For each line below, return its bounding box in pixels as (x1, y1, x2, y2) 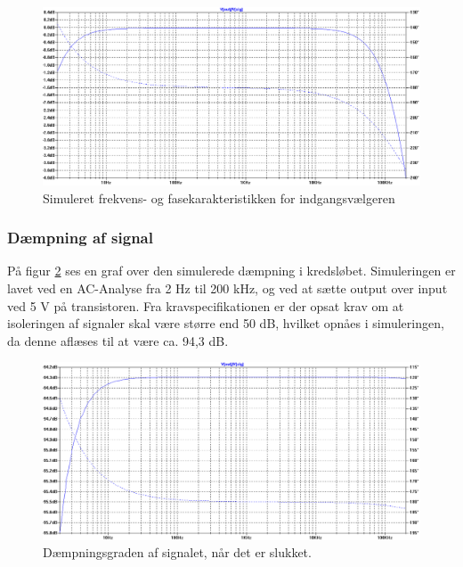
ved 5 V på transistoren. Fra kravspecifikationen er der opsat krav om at (7, 296, 404, 315)
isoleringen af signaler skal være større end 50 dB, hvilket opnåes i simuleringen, (7, 314, 444, 333)
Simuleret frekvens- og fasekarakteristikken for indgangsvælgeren (43, 188, 395, 207)
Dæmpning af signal (7, 226, 153, 249)
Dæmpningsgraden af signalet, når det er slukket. (43, 543, 312, 562)
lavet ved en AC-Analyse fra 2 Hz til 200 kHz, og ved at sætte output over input (7, 278, 448, 297)
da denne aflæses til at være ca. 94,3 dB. (7, 331, 229, 349)
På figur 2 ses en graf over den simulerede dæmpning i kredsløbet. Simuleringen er (7, 261, 456, 280)
